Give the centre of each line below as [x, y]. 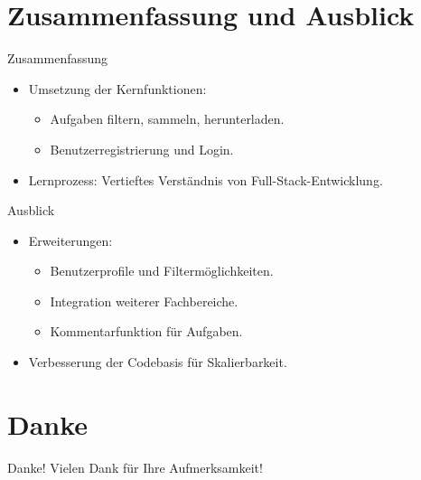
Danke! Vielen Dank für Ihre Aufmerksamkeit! [135, 467]
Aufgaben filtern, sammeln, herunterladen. [167, 119]
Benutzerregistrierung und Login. [142, 149]
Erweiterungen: [70, 240]
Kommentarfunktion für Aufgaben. [146, 331]
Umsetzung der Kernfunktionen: [117, 88]
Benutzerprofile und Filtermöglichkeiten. [162, 271]
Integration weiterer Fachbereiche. [144, 301]
